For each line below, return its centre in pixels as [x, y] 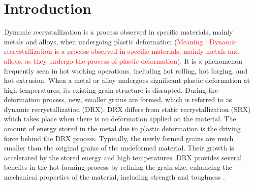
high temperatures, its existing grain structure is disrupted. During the [111, 90]
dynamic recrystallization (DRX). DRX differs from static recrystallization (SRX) [127, 109]
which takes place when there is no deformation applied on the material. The [120, 119]
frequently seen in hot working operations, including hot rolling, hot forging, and [126, 70]
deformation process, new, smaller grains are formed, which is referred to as [118, 99]
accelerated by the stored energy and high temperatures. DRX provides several [123, 157]
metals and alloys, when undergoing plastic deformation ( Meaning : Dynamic [120, 41]
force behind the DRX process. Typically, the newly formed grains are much [119, 138]
